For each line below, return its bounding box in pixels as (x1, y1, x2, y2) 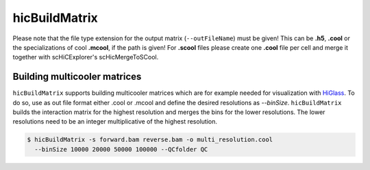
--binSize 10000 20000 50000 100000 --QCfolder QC (34, 145, 208, 153)
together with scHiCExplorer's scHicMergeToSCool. (12, 53, 159, 61)
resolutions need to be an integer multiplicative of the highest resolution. (12, 117, 217, 126)
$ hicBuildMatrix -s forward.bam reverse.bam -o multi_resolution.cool (27, 136, 273, 143)
